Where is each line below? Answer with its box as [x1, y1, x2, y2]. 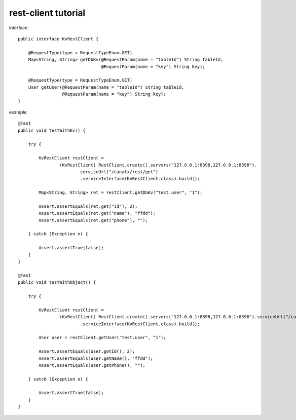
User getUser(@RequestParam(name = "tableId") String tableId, [28, 84, 185, 90]
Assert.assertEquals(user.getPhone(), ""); [38, 362, 146, 368]
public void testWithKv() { [18, 127, 86, 133]
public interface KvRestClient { [18, 36, 99, 41]
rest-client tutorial [9, 7, 86, 18]
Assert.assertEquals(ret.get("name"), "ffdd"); [38, 210, 156, 216]
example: [9, 109, 28, 115]
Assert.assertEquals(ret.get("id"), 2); [38, 203, 138, 209]
